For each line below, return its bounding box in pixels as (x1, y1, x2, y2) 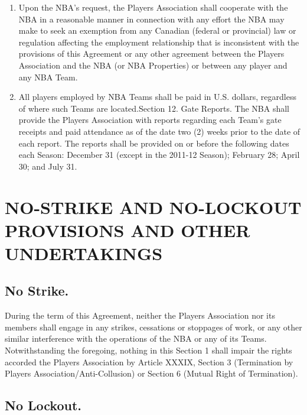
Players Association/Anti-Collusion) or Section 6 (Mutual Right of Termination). (5, 367, 298, 380)
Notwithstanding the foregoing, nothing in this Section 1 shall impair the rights (5, 344, 292, 356)
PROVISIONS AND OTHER (5, 218, 250, 242)
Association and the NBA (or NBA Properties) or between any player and (18, 59, 288, 71)
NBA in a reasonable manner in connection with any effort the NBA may (18, 12, 285, 25)
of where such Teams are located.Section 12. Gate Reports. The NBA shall (18, 102, 289, 114)
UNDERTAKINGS (5, 241, 163, 265)
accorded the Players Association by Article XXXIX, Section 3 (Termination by (5, 355, 293, 368)
